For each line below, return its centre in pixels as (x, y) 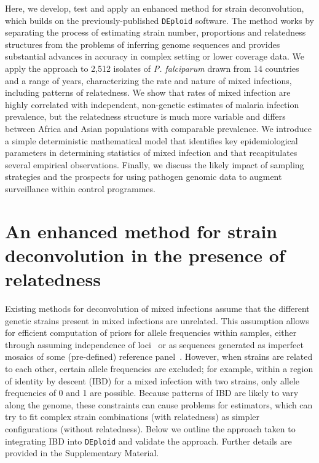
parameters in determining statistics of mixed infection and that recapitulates (151, 153)
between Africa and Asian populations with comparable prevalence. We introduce (158, 128)
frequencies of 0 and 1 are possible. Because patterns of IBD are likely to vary (152, 393)
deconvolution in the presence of (145, 255)
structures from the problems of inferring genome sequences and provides (143, 44)
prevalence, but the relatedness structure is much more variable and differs (145, 116)
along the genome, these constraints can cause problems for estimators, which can (159, 404)
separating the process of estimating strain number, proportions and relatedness (156, 32)
